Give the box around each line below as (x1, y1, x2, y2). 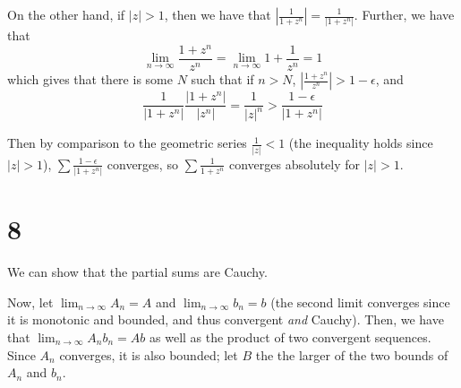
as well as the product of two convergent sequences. (149, 327, 431, 346)
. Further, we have (354, 5, 455, 23)
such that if (191, 70, 254, 89)
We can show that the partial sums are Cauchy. (7, 263, 268, 281)
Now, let (7, 292, 54, 311)
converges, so (107, 154, 178, 173)
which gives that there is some (7, 70, 173, 89)
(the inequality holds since (288, 134, 433, 152)
